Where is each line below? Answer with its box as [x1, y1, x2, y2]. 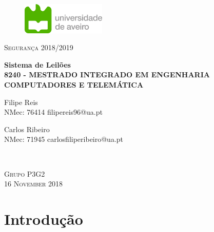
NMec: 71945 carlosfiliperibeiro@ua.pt [4, 134, 124, 144]
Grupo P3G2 [4, 168, 45, 179]
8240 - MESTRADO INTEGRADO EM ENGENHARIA [4, 69, 210, 80]
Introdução [4, 208, 83, 229]
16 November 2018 [4, 178, 63, 189]
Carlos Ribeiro [4, 123, 50, 134]
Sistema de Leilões [4, 59, 71, 70]
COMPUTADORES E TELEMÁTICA [4, 79, 144, 90]
